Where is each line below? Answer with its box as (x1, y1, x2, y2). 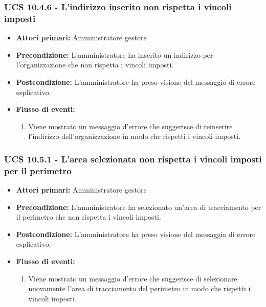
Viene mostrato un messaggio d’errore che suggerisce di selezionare (28, 273, 237, 284)
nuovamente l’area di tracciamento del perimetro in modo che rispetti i (28, 283, 251, 294)
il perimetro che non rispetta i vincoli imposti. (16, 211, 161, 222)
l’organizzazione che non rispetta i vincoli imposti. (16, 59, 174, 70)
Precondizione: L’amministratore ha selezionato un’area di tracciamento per (16, 201, 261, 212)
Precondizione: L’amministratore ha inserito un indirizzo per (16, 49, 213, 60)
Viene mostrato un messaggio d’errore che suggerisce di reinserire (28, 121, 233, 131)
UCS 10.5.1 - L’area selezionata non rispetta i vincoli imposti (4, 152, 262, 165)
